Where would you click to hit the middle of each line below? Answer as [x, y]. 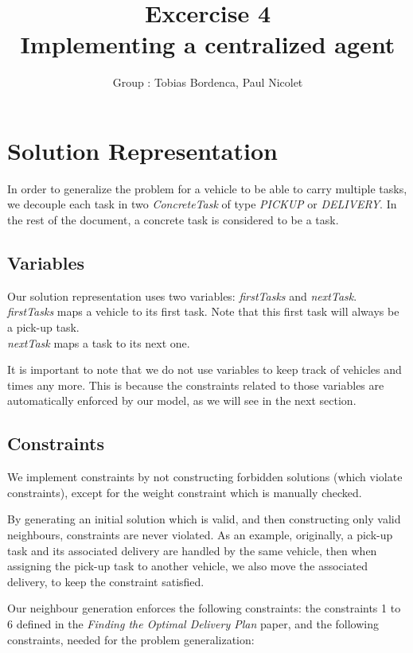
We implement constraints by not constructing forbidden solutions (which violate [205, 477]
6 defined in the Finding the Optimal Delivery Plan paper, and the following [193, 623]
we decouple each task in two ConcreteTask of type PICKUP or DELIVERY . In [202, 204]
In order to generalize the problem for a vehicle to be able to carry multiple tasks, [207, 188]
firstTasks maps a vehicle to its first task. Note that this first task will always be [203, 311]
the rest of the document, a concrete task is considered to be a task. [173, 220]
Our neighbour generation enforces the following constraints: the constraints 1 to [204, 608]
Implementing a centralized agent [208, 44]
